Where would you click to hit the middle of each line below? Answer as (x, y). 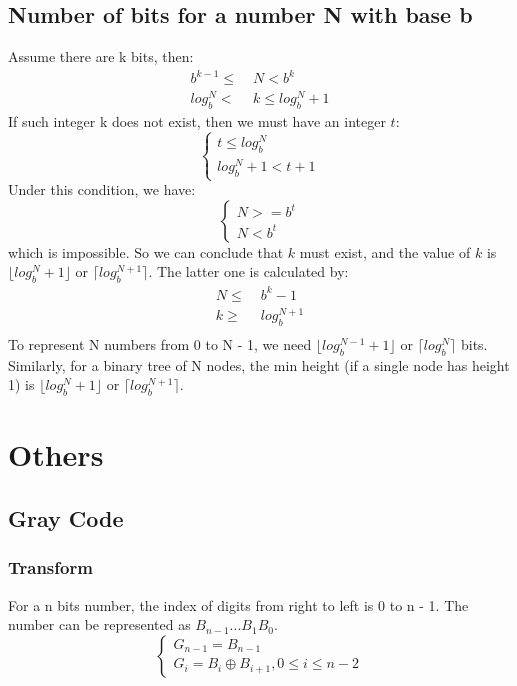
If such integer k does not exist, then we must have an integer (197, 121)
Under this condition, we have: (102, 189)
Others (56, 454)
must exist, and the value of (385, 251)
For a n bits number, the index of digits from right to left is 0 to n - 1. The (238, 604)
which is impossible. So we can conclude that (146, 251)
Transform (50, 567)
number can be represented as (99, 624)
